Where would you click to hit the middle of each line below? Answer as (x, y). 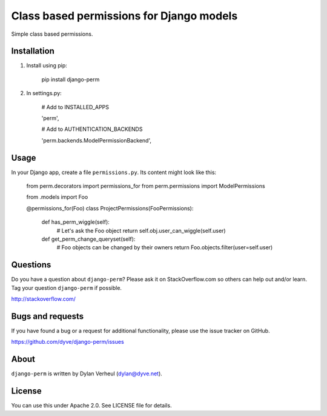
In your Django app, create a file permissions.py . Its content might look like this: (114, 172)
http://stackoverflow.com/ (43, 299)
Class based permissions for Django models (124, 16)
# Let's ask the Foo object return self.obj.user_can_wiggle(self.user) (141, 230)
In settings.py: (44, 93)
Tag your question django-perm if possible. (67, 287)
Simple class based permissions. (52, 34)
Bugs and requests (48, 316)
